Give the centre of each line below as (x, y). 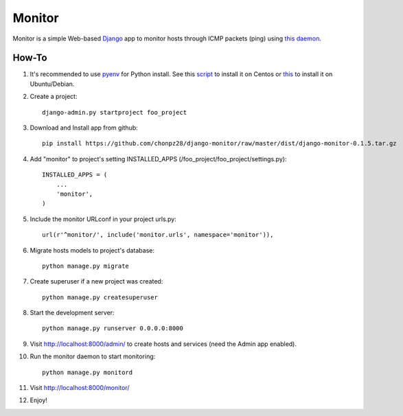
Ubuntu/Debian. (52, 84)
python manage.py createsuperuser (100, 297)
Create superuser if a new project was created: (96, 281)
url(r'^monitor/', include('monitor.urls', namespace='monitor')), (158, 235)
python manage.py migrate (86, 266)
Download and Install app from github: (84, 128)
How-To (30, 58)
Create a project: (54, 97)
